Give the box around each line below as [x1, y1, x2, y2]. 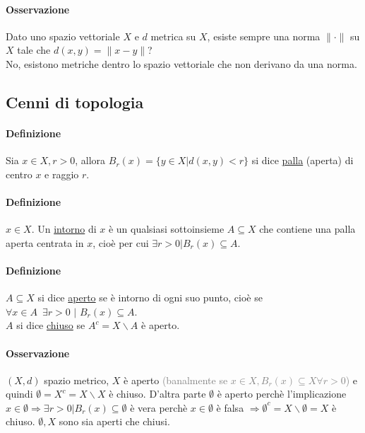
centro [6, 166, 32, 181]
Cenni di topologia [6, 91, 144, 112]
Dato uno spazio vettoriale [6, 28, 120, 43]
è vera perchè [130, 400, 188, 415]
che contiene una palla [259, 221, 356, 236]
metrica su [150, 28, 196, 43]
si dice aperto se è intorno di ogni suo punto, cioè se [37, 290, 263, 305]
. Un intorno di [31, 221, 97, 236]
